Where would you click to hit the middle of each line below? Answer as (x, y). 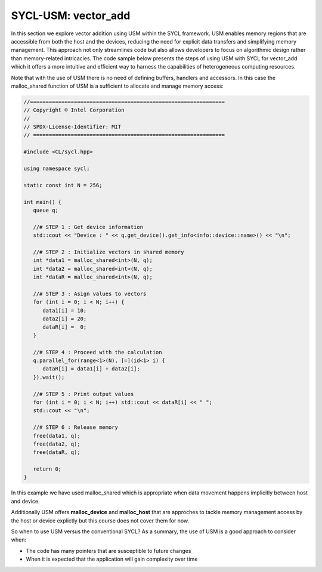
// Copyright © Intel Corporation (74, 110)
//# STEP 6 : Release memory (76, 427)
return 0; (47, 469)
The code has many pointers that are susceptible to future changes (109, 551)
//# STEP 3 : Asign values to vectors (90, 293)
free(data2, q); (57, 444)
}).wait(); (49, 377)
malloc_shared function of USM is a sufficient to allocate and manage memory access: (117, 86)
